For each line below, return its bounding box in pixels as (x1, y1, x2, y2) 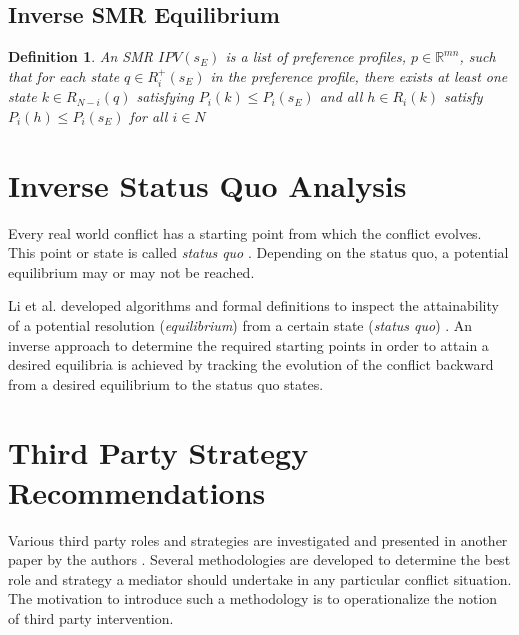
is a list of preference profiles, (225, 46, 406, 67)
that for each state (8, 65, 120, 86)
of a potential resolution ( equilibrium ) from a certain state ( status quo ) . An (8, 314, 473, 335)
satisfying (136, 86, 194, 107)
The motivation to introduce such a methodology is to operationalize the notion (8, 588, 498, 609)
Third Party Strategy (8, 432, 309, 473)
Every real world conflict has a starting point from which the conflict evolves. (8, 222, 482, 243)
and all (319, 86, 363, 107)
